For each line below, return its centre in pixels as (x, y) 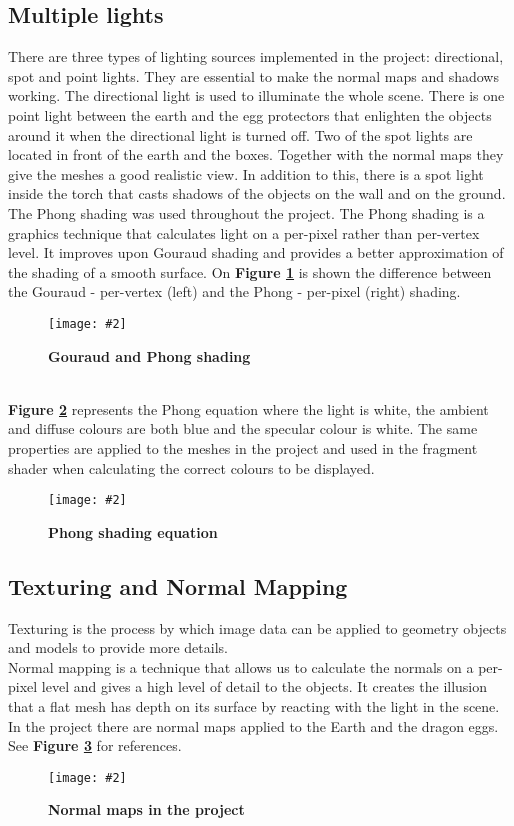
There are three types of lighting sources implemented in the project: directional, (256, 56)
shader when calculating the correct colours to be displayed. (191, 467)
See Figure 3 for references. (95, 745)
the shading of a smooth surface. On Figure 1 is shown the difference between (250, 271)
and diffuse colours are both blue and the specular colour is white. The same (243, 428)
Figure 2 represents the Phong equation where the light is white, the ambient (248, 408)
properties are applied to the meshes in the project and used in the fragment (243, 447)
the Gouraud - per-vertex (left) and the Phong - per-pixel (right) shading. (234, 291)
